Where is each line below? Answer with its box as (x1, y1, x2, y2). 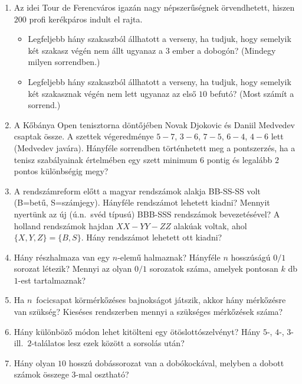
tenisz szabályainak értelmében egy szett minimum (14, 153, 198, 165)
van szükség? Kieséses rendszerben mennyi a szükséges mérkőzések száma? (14, 305, 283, 318)
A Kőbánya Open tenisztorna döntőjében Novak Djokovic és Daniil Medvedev (14, 118, 296, 131)
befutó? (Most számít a (209, 87, 294, 99)
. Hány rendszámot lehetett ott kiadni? (81, 231, 222, 243)
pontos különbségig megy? (14, 165, 109, 177)
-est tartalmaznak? (18, 274, 86, 286)
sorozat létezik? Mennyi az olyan (14, 262, 132, 275)
